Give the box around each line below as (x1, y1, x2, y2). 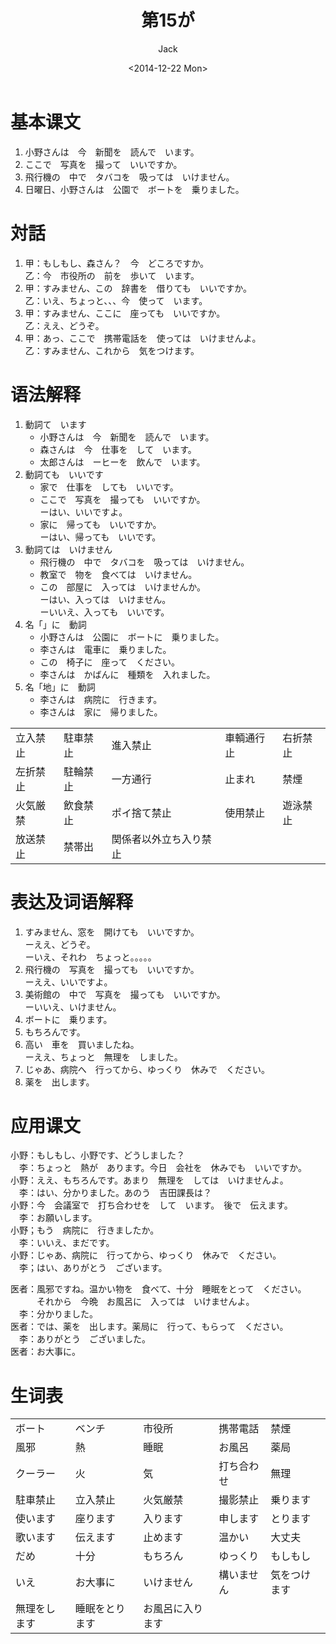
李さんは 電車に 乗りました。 (39, 643, 172, 655)
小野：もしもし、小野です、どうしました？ (10, 1149, 185, 1161)
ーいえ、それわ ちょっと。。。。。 (24, 951, 157, 963)
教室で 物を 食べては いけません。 (39, 568, 198, 580)
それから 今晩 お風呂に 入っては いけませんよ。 (36, 1296, 255, 1308)
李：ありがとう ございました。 (18, 1333, 151, 1345)
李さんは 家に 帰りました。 (39, 706, 163, 718)
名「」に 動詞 (24, 618, 87, 630)
